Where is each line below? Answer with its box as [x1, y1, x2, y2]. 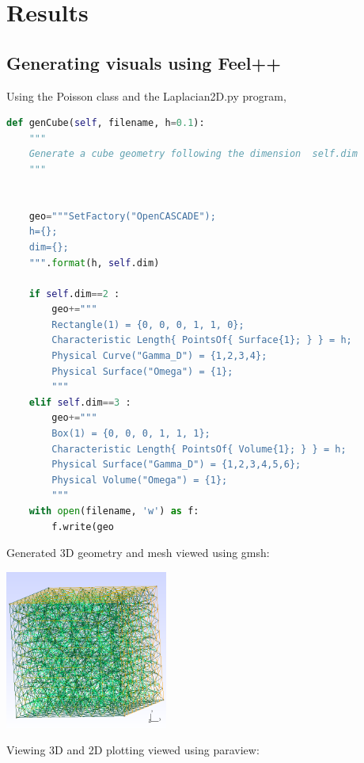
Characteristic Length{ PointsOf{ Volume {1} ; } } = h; [51, 443, 347, 455]
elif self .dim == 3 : [28, 396, 131, 408]
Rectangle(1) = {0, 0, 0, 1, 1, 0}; [51, 319, 245, 330]
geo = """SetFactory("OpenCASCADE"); [28, 210, 216, 222]
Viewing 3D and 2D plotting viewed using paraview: [6, 742, 260, 758]
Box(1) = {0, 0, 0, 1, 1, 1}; [51, 428, 210, 440]
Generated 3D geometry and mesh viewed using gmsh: [6, 544, 270, 561]
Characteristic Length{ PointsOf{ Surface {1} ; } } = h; [51, 334, 352, 346]
